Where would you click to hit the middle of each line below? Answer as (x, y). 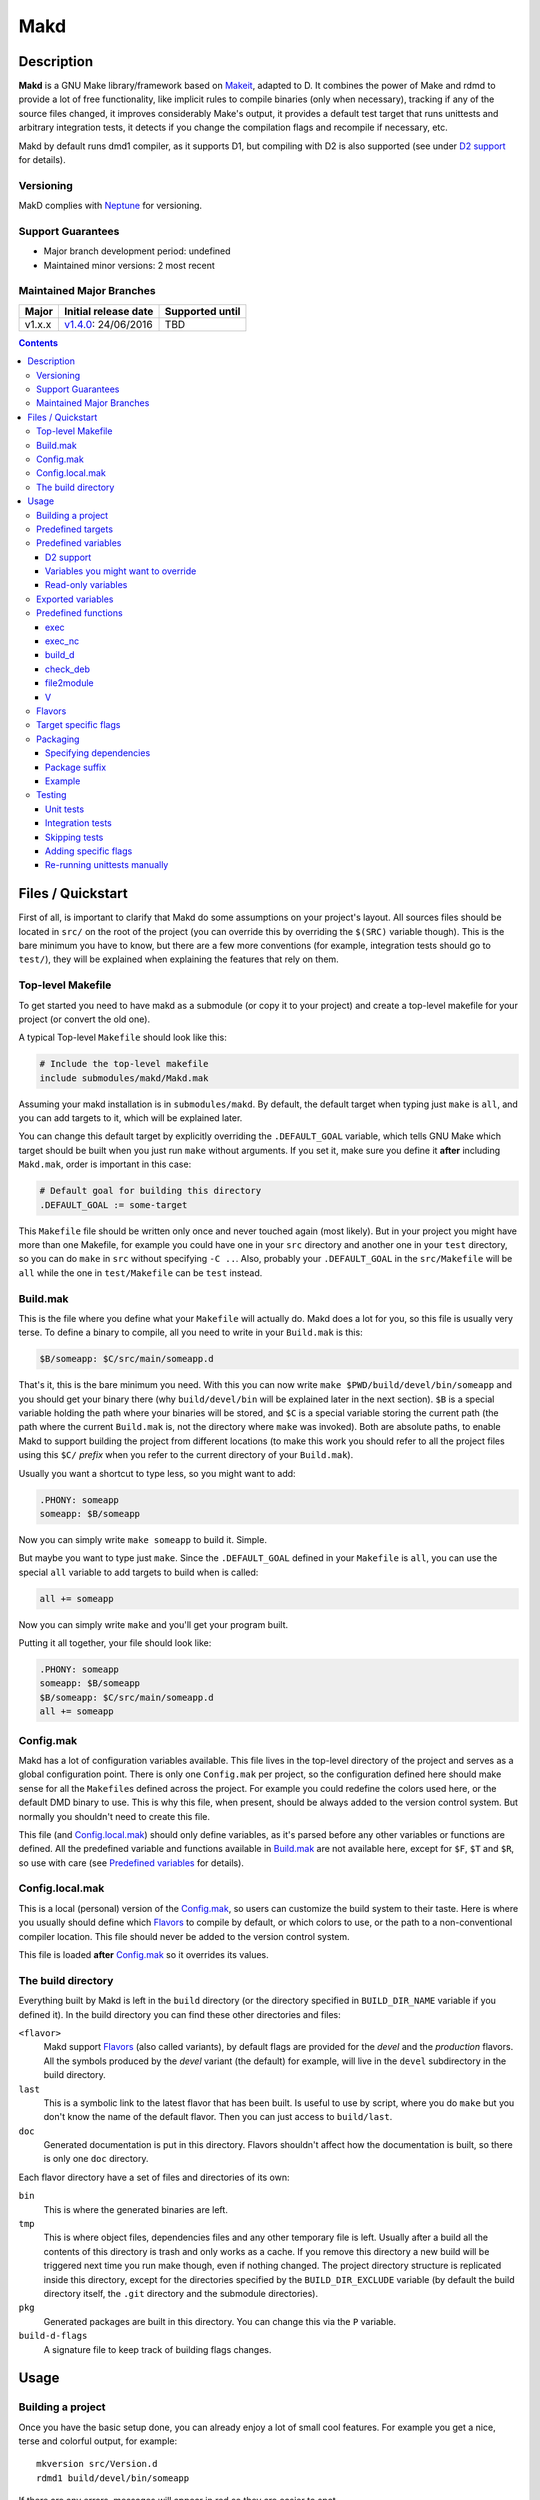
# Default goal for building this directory (150, 1191)
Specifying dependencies (98, 753)
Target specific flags (78, 725)
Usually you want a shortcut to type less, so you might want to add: (157, 1473)
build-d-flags (53, 2336)
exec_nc (62, 641)
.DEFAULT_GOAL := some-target (113, 1204)
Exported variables (75, 599)
